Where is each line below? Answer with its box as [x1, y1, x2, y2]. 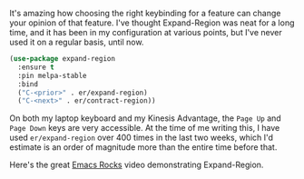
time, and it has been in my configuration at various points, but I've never [9, 27, 283, 37]
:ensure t [17, 63, 54, 72]
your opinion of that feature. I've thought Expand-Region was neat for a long [9, 17, 295, 28]
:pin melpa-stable [17, 71, 88, 80]
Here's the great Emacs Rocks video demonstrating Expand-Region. [9, 159, 264, 171]
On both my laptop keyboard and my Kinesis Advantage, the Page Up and [9, 113, 281, 124]
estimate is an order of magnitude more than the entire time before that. [9, 142, 278, 153]
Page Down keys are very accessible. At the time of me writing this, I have [9, 123, 280, 134]
